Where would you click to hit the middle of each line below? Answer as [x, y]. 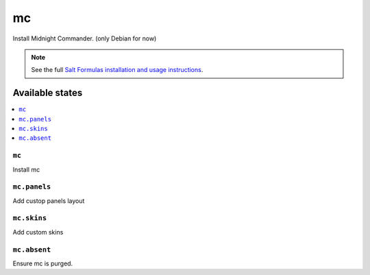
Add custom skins [38, 232]
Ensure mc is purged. [43, 263]
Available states [48, 93]
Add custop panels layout [49, 201]
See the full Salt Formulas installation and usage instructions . [117, 70]
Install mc [26, 169]
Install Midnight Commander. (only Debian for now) [85, 38]
